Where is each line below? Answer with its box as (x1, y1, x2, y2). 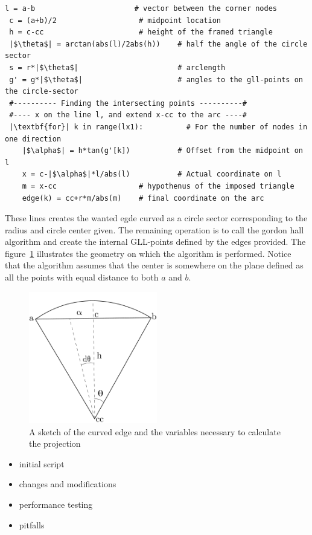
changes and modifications (19, 478, 116, 490)
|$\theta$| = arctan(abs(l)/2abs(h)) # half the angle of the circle (9, 39, 308, 48)
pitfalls (19, 518, 45, 531)
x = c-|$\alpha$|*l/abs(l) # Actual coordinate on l (22, 170, 282, 179)
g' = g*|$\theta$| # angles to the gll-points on (9, 75, 303, 84)
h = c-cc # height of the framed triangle (9, 28, 273, 37)
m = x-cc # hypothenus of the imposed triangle (22, 181, 294, 190)
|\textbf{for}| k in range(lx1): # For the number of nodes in (9, 122, 308, 131)
